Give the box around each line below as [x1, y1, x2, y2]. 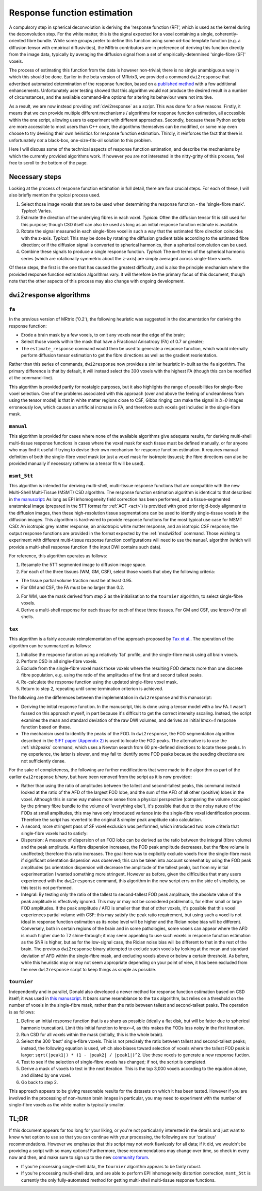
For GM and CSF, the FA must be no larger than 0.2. [21, 584, 125, 590]
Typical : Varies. [21, 208, 52, 214]
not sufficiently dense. [21, 758, 66, 764]
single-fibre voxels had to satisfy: [21, 830, 88, 836]
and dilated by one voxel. [21, 1072, 71, 1078]
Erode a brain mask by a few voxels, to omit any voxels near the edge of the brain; [21, 332, 185, 338]
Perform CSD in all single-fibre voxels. [21, 658, 98, 664]
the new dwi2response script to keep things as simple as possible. [21, 966, 157, 972]
